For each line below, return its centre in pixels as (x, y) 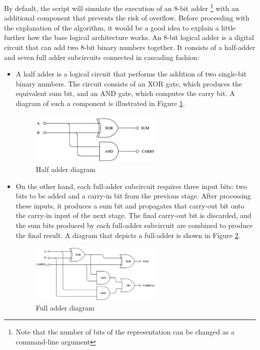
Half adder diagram (65, 169)
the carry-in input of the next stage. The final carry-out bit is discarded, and (133, 215)
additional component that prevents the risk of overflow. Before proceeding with (127, 18)
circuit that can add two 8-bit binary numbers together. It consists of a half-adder (130, 47)
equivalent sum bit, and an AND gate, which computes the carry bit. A (125, 93)
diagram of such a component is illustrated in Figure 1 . (100, 103)
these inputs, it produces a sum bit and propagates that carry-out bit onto (130, 205)
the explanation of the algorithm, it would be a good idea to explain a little (120, 27)
